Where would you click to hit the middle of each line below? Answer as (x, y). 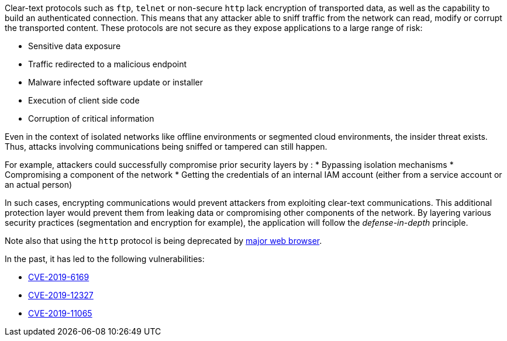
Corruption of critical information (91, 118)
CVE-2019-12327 (61, 295)
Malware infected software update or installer (115, 82)
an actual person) (39, 185)
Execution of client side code (84, 100)
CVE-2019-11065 (60, 313)
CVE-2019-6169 (59, 277)
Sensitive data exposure (75, 46)
